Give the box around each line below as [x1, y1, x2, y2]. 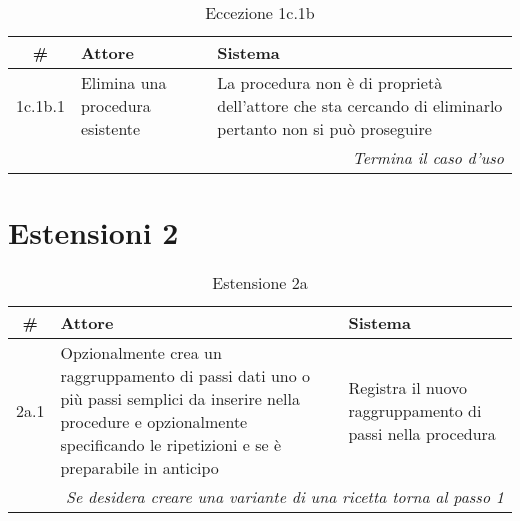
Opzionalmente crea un [60, 341, 222, 365]
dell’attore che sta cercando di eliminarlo [217, 94, 503, 117]
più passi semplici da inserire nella [60, 387, 301, 411]
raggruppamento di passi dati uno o [60, 364, 311, 388]
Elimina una [80, 71, 167, 94]
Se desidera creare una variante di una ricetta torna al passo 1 [66, 485, 504, 509]
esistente [80, 117, 141, 140]
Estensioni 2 [8, 212, 179, 253]
